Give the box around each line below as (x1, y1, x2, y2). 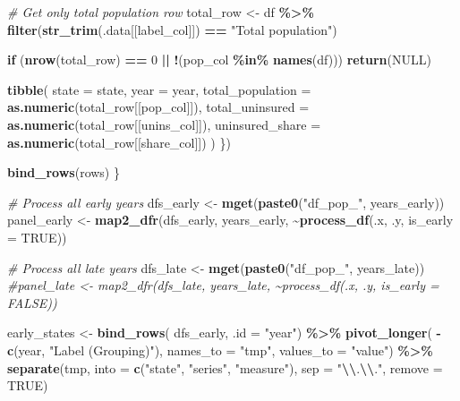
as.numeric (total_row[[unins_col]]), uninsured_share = (7, 115, 321, 133)
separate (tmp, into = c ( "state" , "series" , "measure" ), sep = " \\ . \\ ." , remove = (7, 358, 443, 377)
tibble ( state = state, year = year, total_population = (7, 80, 311, 98)
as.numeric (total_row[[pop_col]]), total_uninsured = (7, 98, 310, 116)
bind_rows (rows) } (7, 163, 120, 182)
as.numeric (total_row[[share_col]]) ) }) (7, 132, 231, 151)
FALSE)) (7, 293, 57, 311)
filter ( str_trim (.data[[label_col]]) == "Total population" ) (7, 20, 337, 38)
